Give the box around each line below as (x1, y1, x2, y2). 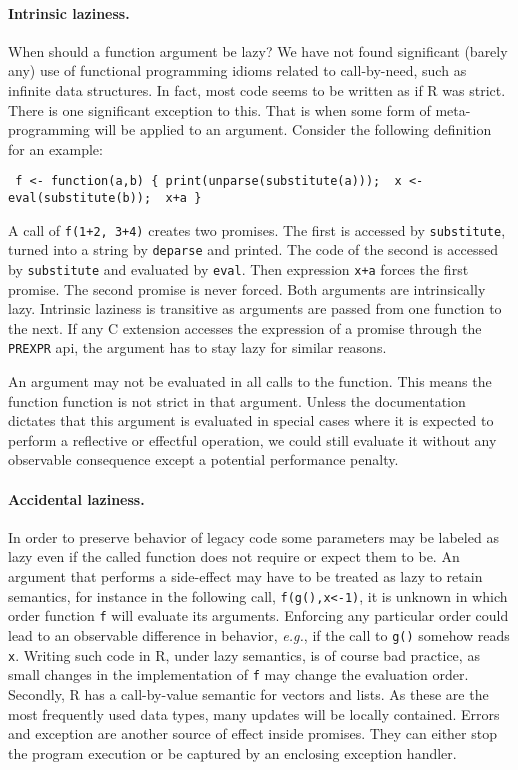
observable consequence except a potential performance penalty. (8, 449, 399, 470)
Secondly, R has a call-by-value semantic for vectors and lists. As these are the (8, 683, 489, 704)
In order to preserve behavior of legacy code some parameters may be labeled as (8, 526, 499, 547)
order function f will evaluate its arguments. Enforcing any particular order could (8, 605, 509, 626)
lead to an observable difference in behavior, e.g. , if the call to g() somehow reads (8, 624, 510, 645)
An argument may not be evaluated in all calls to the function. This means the (8, 371, 492, 392)
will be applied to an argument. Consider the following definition (94, 119, 492, 140)
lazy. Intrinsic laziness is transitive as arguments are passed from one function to (8, 298, 502, 319)
